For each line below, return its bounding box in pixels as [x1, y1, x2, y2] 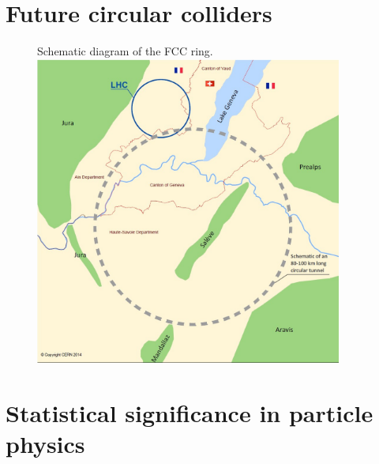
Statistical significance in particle [6, 397, 373, 429]
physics [6, 428, 85, 460]
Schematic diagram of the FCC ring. [37, 43, 213, 59]
